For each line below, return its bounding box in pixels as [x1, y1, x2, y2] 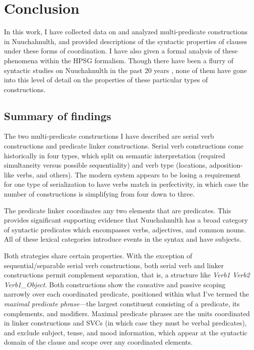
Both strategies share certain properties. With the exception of [4, 250, 192, 261]
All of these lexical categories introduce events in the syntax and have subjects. [4, 234, 242, 244]
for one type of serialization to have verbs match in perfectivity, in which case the [4, 179, 249, 189]
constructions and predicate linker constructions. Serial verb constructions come [4, 141, 244, 151]
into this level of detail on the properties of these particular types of [4, 75, 208, 85]
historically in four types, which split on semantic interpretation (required [4, 150, 226, 160]
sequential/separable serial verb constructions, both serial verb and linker [4, 260, 224, 270]
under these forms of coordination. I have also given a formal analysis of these [4, 46, 238, 56]
